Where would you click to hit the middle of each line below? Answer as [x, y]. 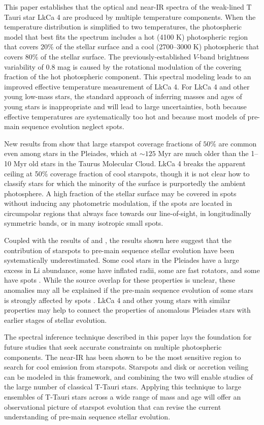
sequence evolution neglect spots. [73, 126]
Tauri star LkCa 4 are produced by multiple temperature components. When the [130, 17]
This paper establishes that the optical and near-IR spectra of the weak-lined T [128, 7]
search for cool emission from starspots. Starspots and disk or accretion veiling [126, 367]
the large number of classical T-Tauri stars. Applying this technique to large [123, 387]
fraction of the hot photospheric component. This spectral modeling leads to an [128, 77]
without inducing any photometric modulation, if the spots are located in [118, 203]
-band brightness [223, 56]
